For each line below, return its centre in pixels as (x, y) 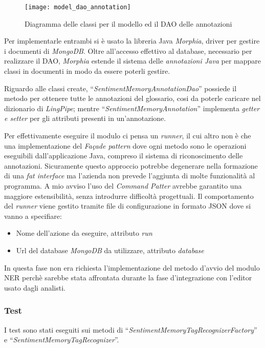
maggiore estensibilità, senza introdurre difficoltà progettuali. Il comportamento (129, 196)
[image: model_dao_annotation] (78, 7)
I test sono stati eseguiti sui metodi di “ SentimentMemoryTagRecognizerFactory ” (131, 329)
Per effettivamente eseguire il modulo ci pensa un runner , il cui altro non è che (128, 135)
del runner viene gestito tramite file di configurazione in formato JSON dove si (128, 206)
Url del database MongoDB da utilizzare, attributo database (110, 250)
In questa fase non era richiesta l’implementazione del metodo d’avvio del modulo (132, 267)
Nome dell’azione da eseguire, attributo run (84, 233)
